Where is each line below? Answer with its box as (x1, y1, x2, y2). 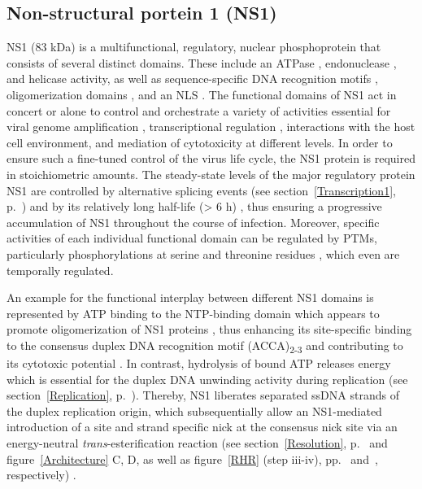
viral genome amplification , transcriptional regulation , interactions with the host (7, 118, 415, 135)
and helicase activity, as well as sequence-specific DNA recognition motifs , (7, 70, 378, 87)
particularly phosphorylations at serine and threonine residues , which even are (7, 245, 400, 262)
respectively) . (7, 466, 76, 483)
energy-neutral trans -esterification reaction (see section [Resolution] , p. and (7, 434, 388, 451)
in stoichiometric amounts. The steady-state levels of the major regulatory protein (7, 165, 415, 182)
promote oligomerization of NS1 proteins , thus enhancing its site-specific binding (7, 321, 412, 338)
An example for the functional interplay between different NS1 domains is (7, 289, 374, 306)
